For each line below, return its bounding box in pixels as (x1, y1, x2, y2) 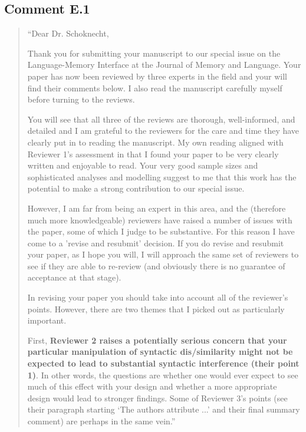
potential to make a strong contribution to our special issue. (27, 182, 245, 194)
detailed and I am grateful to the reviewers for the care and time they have (27, 124, 300, 137)
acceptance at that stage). (27, 271, 121, 283)
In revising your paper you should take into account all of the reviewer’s (27, 291, 288, 304)
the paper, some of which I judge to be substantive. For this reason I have (27, 225, 295, 238)
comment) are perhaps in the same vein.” (27, 415, 176, 427)
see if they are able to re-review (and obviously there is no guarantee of (27, 259, 285, 272)
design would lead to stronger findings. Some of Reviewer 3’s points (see (27, 391, 288, 404)
